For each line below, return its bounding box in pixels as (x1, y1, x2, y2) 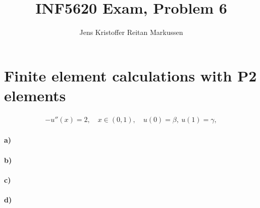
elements (4, 85, 66, 105)
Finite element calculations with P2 (4, 65, 257, 86)
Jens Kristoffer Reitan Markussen (79, 27, 183, 37)
